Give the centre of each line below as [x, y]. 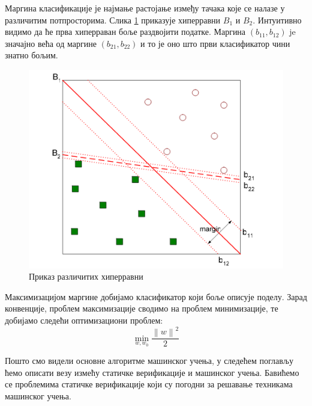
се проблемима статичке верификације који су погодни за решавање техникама [149, 384]
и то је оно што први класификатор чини [215, 43]
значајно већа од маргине [51, 43]
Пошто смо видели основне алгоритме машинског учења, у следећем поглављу [149, 361]
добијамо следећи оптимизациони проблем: [84, 320]
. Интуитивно [277, 20]
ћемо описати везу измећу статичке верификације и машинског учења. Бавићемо [152, 372]
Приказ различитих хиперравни [86, 276]
